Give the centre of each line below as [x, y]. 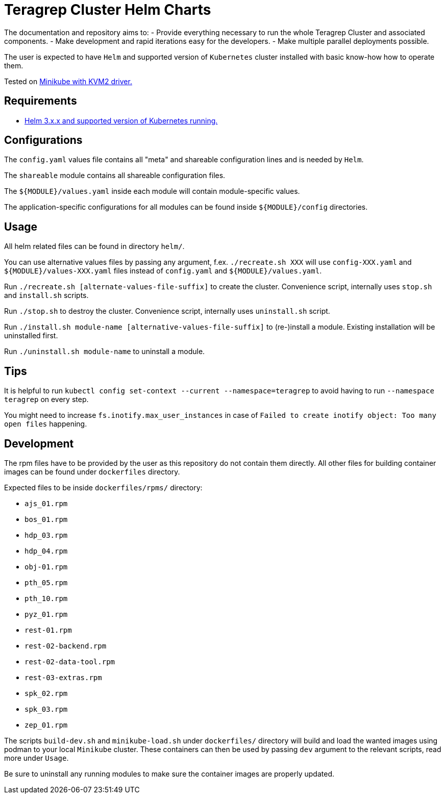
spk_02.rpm [46, 693]
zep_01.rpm [46, 725]
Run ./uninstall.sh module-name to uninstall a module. [105, 352]
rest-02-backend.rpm [66, 646]
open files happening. [46, 424]
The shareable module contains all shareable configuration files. [115, 176]
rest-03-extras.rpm [63, 677]
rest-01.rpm [48, 630]
